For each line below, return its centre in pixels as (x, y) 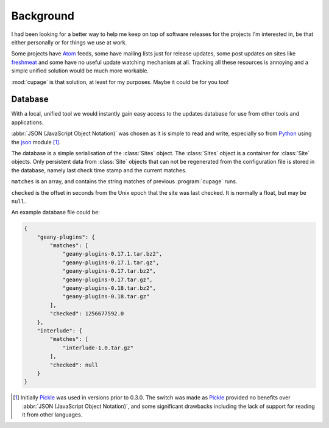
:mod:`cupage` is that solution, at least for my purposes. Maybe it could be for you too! (120, 82)
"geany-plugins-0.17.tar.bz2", (109, 271)
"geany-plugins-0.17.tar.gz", (108, 279)
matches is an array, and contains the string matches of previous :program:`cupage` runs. (124, 181)
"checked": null (74, 365)
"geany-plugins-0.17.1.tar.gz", (111, 262)
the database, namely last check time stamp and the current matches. (99, 170)
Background (43, 16)
